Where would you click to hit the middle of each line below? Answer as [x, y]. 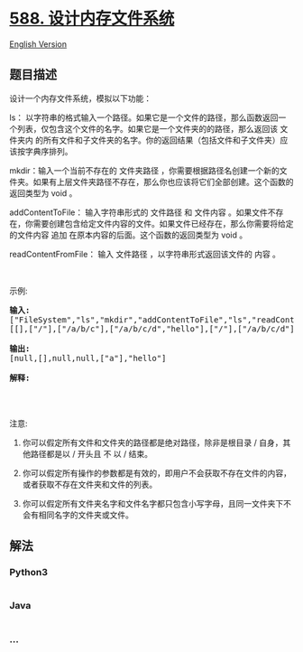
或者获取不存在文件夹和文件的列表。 [90, 484]
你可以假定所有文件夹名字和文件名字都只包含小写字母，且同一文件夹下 [153, 503]
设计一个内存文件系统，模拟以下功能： [80, 98]
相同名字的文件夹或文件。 [86, 515]
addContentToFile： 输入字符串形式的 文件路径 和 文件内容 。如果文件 [139, 212]
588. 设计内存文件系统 [92, 19]
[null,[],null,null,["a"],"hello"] [88, 358]
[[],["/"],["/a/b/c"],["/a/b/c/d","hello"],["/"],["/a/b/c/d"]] [155, 329]
